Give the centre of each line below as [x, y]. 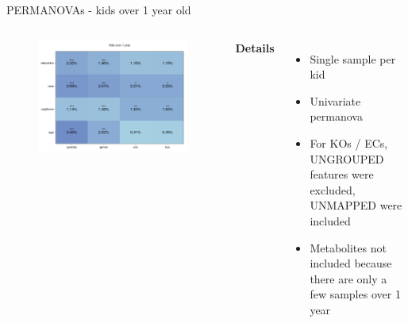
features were [342, 174]
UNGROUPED [347, 158]
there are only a [348, 278]
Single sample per [353, 58]
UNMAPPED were [356, 205]
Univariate [335, 100]
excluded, [333, 189]
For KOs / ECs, [349, 142]
